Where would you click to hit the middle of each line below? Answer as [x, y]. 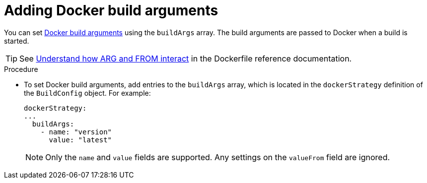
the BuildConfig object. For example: [87, 93]
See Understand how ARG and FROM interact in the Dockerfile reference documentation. [186, 58]
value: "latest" [80, 140]
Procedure [21, 69]
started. [17, 41]
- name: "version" [76, 132]
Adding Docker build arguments [111, 10]
